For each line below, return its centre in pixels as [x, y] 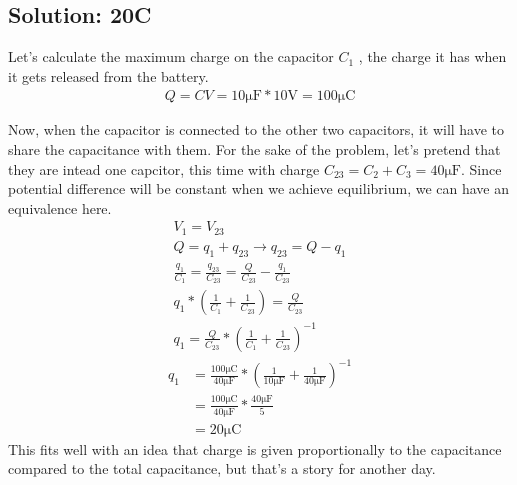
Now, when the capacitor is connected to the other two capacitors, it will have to [256, 129]
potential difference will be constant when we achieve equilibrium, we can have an [259, 188]
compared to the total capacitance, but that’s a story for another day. [222, 468]
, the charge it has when [432, 56]
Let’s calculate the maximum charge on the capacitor [171, 56]
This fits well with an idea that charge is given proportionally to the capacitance [255, 448]
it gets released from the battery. [108, 75]
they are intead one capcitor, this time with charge [164, 168]
